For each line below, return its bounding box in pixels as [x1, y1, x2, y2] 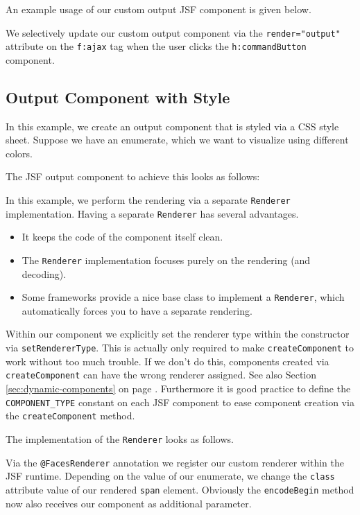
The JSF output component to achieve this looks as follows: [6, 169, 260, 184]
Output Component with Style [6, 86, 230, 107]
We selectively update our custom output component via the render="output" [6, 25, 341, 40]
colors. [6, 146, 33, 160]
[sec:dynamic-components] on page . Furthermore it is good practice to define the [6, 381, 351, 395]
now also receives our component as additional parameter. [6, 496, 252, 510]
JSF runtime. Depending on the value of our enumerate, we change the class [6, 469, 335, 483]
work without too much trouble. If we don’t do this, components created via [6, 353, 329, 368]
